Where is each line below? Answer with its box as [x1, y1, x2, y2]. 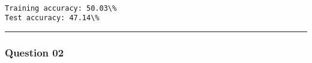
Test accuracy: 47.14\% [5, 14, 100, 23]
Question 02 [5, 45, 64, 59]
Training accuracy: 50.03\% [5, 4, 117, 12]
